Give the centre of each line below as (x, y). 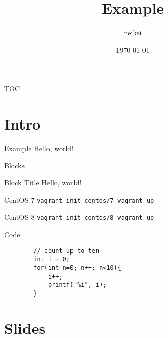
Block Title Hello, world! (43, 183)
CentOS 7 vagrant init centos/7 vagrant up (79, 199)
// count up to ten (66, 251)
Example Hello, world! (39, 148)
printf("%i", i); (77, 285)
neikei (133, 33)
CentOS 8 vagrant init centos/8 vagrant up (79, 217)
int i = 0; (52, 259)
